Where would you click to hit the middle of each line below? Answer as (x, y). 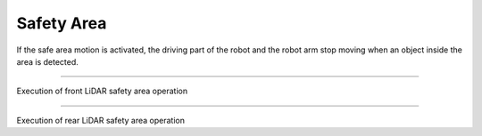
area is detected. (48, 61)
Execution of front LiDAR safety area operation (102, 91)
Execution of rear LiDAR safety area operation (100, 120)
